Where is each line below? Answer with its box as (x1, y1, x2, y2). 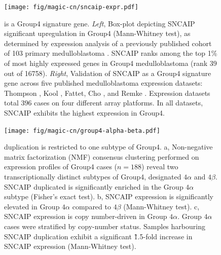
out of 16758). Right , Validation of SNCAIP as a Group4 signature (4, 67, 211, 78)
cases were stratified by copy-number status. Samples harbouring (4, 221, 205, 231)
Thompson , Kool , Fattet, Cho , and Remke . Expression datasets (4, 87, 210, 98)
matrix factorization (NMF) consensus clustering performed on (4, 151, 199, 162)
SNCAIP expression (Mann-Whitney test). (4, 241, 136, 251)
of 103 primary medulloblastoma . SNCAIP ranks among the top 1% (4, 48, 217, 58)
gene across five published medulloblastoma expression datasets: (4, 78, 203, 88)
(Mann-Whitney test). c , (123, 201, 200, 211)
